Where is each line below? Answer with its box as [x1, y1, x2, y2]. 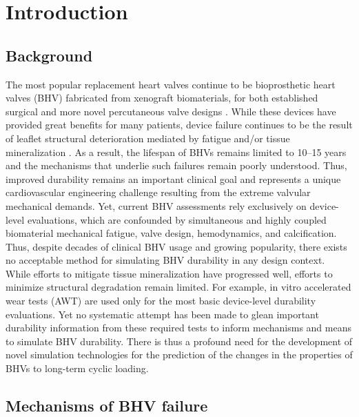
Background [6, 44, 93, 66]
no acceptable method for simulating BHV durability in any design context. [6, 253, 325, 267]
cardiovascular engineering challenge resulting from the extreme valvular [6, 185, 311, 200]
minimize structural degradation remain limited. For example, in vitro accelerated [6, 280, 351, 294]
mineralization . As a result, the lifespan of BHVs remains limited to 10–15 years [6, 144, 347, 159]
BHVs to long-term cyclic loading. [6, 361, 149, 376]
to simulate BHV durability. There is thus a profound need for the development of [6, 333, 353, 348]
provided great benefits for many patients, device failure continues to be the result [6, 117, 353, 132]
